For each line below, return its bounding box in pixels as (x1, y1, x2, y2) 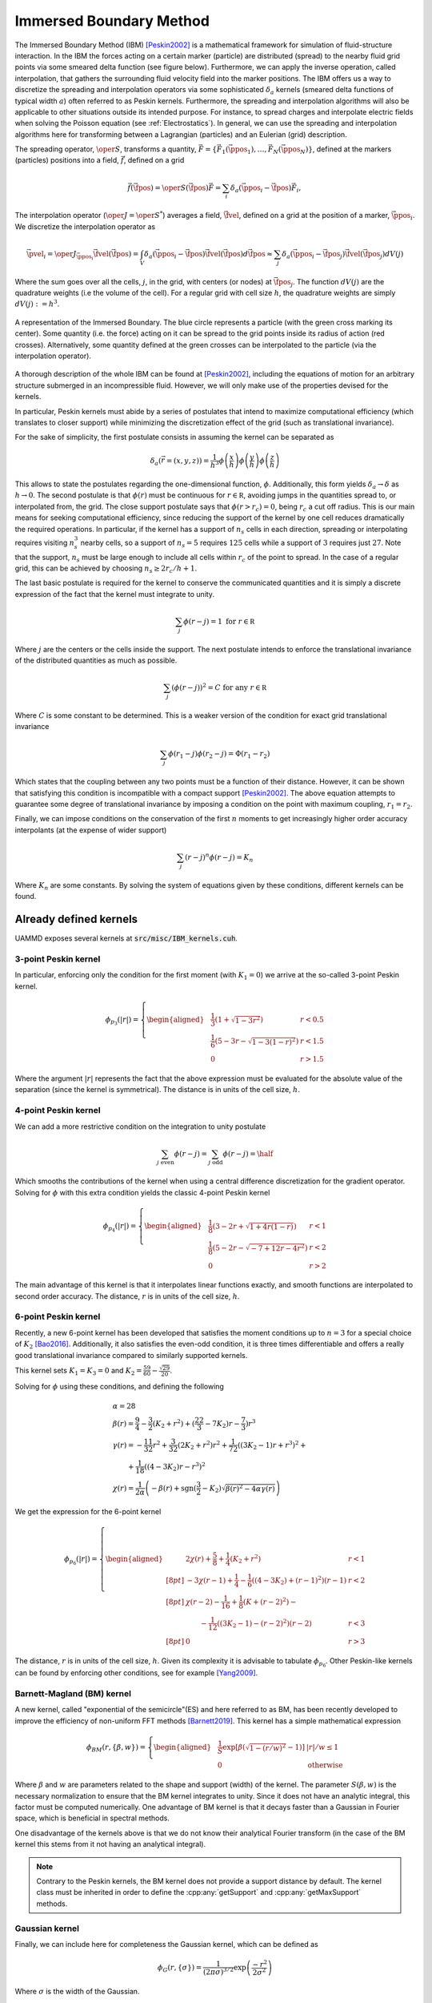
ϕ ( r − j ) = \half (222, 1149, 274, 1158)
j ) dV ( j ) (380, 249, 404, 260)
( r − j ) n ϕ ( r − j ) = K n (184, 852, 254, 864)
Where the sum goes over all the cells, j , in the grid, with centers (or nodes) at (14, 276, 272, 286)
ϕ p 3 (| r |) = (105, 1014, 139, 1027)
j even (156, 1159, 175, 1167)
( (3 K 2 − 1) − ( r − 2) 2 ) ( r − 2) (217, 1618, 312, 1630)
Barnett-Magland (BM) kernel (14, 1688, 132, 1699)
